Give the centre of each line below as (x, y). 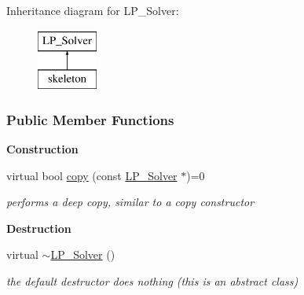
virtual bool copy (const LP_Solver (92, 175)
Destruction (39, 228)
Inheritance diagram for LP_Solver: (93, 10)
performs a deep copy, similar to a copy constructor (130, 202)
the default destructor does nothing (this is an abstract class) (152, 280)
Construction (42, 148)
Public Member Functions (90, 119)
